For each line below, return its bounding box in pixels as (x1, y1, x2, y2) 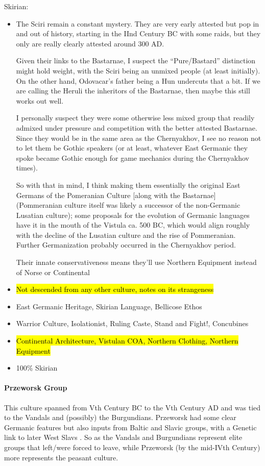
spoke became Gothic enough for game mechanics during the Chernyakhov (16, 152, 249, 163)
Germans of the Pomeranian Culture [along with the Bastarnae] (16, 189, 216, 200)
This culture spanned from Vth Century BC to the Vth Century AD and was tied (4, 402, 261, 412)
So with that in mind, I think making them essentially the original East (16, 179, 240, 190)
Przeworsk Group (4, 382, 67, 393)
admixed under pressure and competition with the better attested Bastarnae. (16, 122, 257, 133)
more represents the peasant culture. (4, 452, 118, 462)
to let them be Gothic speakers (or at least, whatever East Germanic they (16, 142, 248, 153)
